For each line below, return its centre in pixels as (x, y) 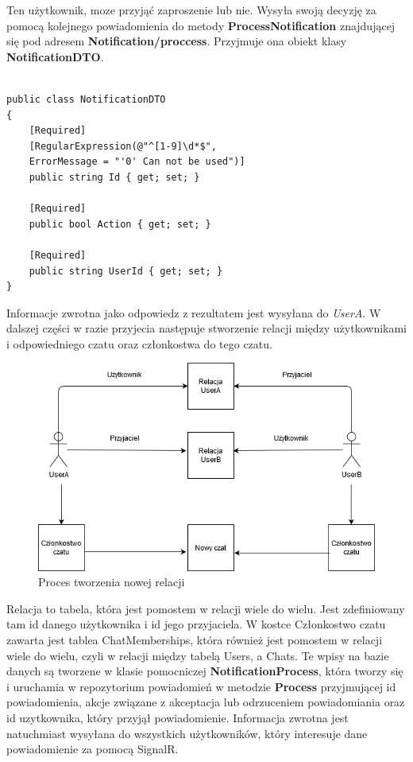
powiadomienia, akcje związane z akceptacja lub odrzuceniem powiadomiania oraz (206, 702)
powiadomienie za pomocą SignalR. (93, 749)
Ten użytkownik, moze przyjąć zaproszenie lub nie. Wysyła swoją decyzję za (191, 10)
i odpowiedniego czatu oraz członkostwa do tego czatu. (139, 343)
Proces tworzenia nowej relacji (112, 582)
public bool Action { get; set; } (120, 224)
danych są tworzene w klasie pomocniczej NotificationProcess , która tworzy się (205, 671)
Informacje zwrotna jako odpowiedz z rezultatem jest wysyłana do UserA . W (194, 312)
